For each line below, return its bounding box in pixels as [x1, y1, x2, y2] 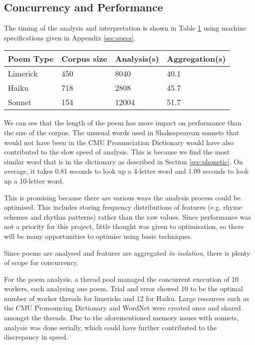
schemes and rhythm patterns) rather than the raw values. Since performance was [4, 211, 251, 222]
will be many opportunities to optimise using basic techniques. [4, 230, 192, 241]
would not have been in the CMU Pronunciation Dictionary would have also [4, 137, 234, 147]
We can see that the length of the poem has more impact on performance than [4, 117, 242, 128]
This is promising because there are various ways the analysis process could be [4, 192, 241, 202]
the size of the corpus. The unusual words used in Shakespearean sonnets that [4, 127, 239, 137]
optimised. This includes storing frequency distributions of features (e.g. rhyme [4, 202, 242, 212]
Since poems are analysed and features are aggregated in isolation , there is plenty [4, 247, 251, 258]
